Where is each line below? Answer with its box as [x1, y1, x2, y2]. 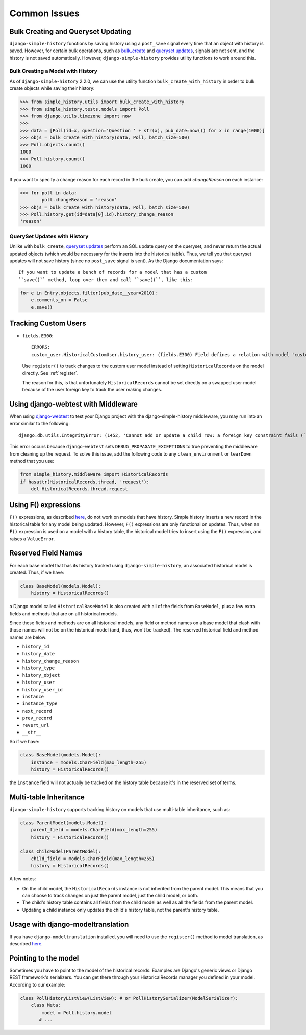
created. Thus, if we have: [9, 569, 64, 575]
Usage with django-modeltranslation [9, 920, 129, 928]
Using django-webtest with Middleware [9, 400, 138, 409]
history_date [22, 651, 55, 657]
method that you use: [9, 458, 55, 464]
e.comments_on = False [31, 297, 88, 303]
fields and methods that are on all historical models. [9, 610, 118, 617]
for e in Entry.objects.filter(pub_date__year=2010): [20, 290, 158, 296]
